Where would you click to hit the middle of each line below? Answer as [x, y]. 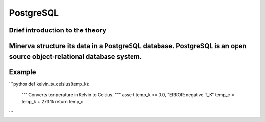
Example [23, 72]
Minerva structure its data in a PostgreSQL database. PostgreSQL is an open [128, 46]
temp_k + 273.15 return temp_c [53, 102]
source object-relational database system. [76, 56]
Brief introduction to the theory [58, 30]
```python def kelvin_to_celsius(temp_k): [49, 84]
